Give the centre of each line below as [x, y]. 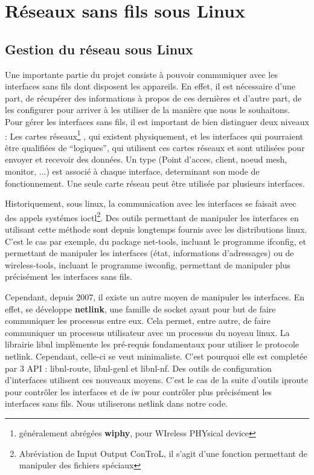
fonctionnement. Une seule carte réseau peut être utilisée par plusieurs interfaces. [155, 183]
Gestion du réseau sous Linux [99, 49]
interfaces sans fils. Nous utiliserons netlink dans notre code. [117, 403]
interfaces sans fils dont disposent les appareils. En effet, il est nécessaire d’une [150, 86]
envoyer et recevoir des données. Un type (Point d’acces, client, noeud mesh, [146, 159]
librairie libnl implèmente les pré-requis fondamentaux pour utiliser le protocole [152, 344]
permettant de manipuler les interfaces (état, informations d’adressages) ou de [149, 253]
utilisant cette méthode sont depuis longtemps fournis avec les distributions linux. [156, 229]
